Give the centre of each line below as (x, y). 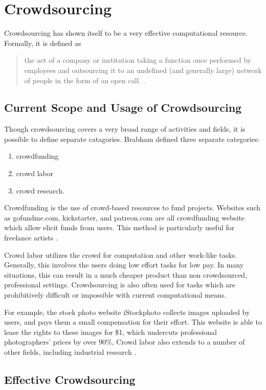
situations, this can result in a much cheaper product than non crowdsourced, (126, 274)
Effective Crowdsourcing (70, 379)
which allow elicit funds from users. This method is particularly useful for (119, 227)
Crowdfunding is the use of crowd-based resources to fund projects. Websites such (132, 208)
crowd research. (40, 190)
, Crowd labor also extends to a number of (178, 342)
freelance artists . (31, 238)
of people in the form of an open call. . (85, 80)
